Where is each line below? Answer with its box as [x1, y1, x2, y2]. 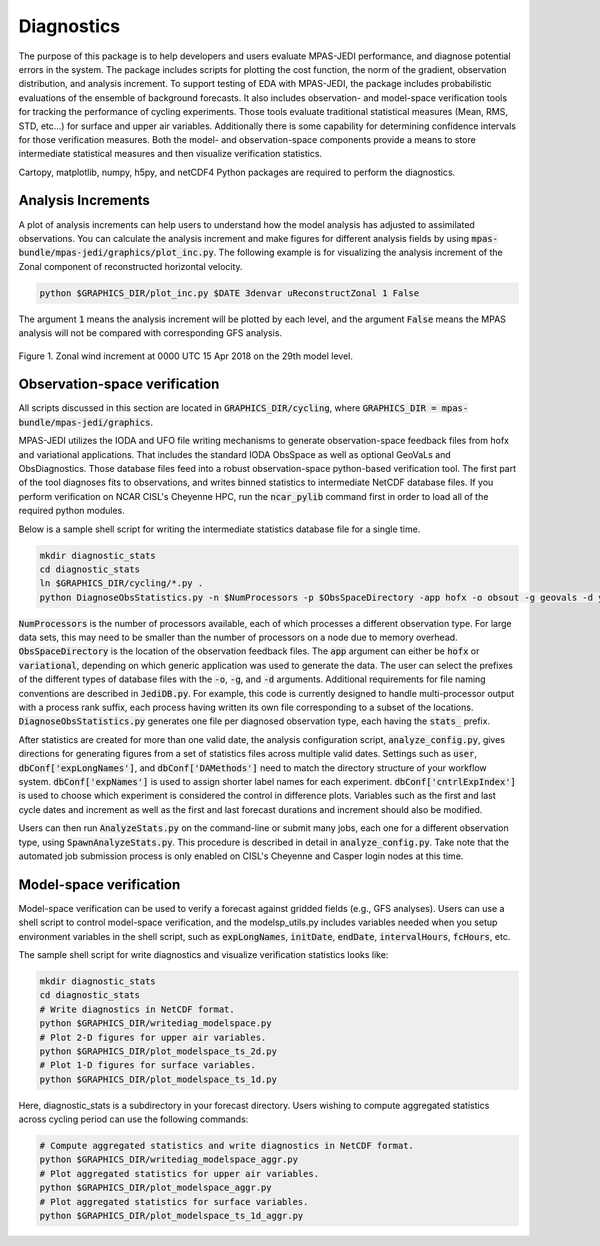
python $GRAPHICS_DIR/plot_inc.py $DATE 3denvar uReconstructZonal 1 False [39, 287, 420, 299]
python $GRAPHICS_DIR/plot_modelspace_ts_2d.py [39, 1045, 277, 1057]
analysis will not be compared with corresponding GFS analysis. [18, 327, 283, 339]
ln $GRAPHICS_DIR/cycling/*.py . [39, 578, 204, 589]
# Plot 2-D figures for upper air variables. [39, 1031, 267, 1043]
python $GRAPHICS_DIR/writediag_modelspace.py [39, 1018, 272, 1029]
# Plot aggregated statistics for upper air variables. [39, 1168, 320, 1179]
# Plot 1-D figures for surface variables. [39, 1060, 257, 1071]
